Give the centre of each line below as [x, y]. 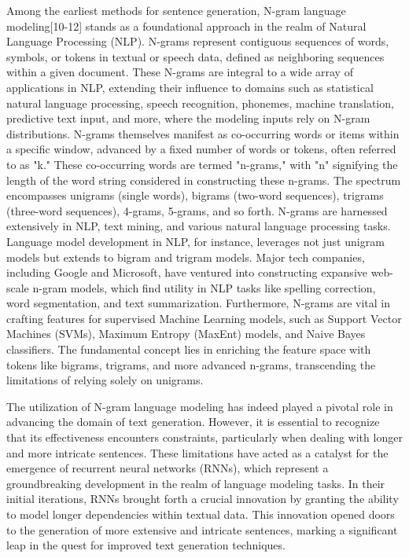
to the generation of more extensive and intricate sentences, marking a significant [202, 529]
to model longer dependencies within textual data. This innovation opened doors [201, 514]
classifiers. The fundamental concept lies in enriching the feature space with [189, 349]
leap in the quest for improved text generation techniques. [146, 545]
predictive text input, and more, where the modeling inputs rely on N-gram [188, 118]
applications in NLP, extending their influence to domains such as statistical [190, 87]
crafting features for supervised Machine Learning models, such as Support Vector [204, 318]
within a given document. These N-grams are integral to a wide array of [180, 72]
